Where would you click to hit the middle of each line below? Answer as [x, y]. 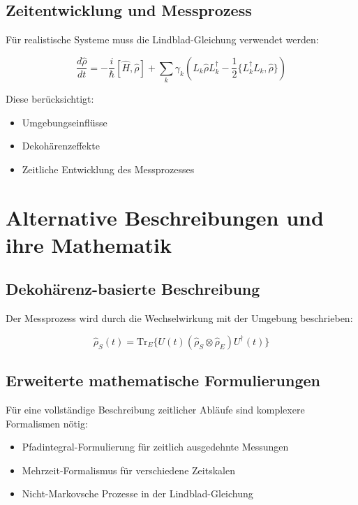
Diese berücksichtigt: [50, 99]
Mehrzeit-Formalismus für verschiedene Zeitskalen [128, 470]
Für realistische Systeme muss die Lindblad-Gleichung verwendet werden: [162, 39]
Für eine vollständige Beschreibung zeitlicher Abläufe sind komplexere [155, 410]
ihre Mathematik [89, 244]
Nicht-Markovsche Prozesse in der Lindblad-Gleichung [137, 493]
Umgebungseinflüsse [65, 122]
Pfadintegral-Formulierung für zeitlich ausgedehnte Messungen [155, 447]
